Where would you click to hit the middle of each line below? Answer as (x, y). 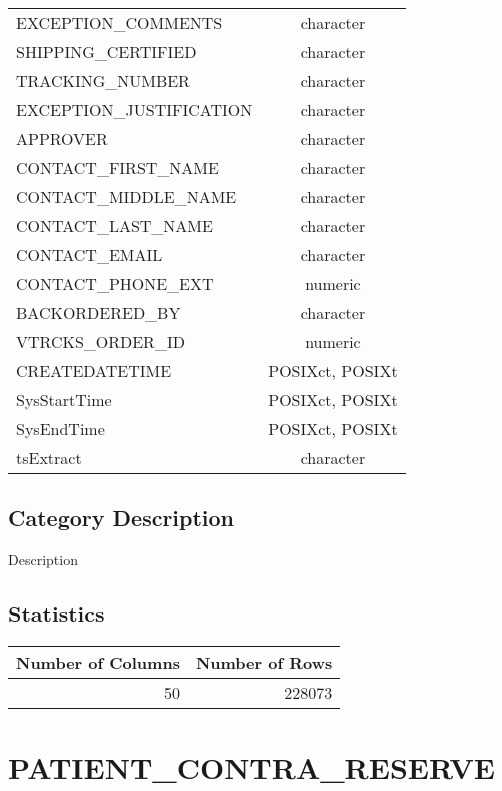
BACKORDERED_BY (98, 312)
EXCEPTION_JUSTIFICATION (134, 109)
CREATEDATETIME (94, 370)
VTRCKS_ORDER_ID (100, 341)
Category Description (121, 517)
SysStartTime (64, 399)
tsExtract (49, 457)
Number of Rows (264, 662)
